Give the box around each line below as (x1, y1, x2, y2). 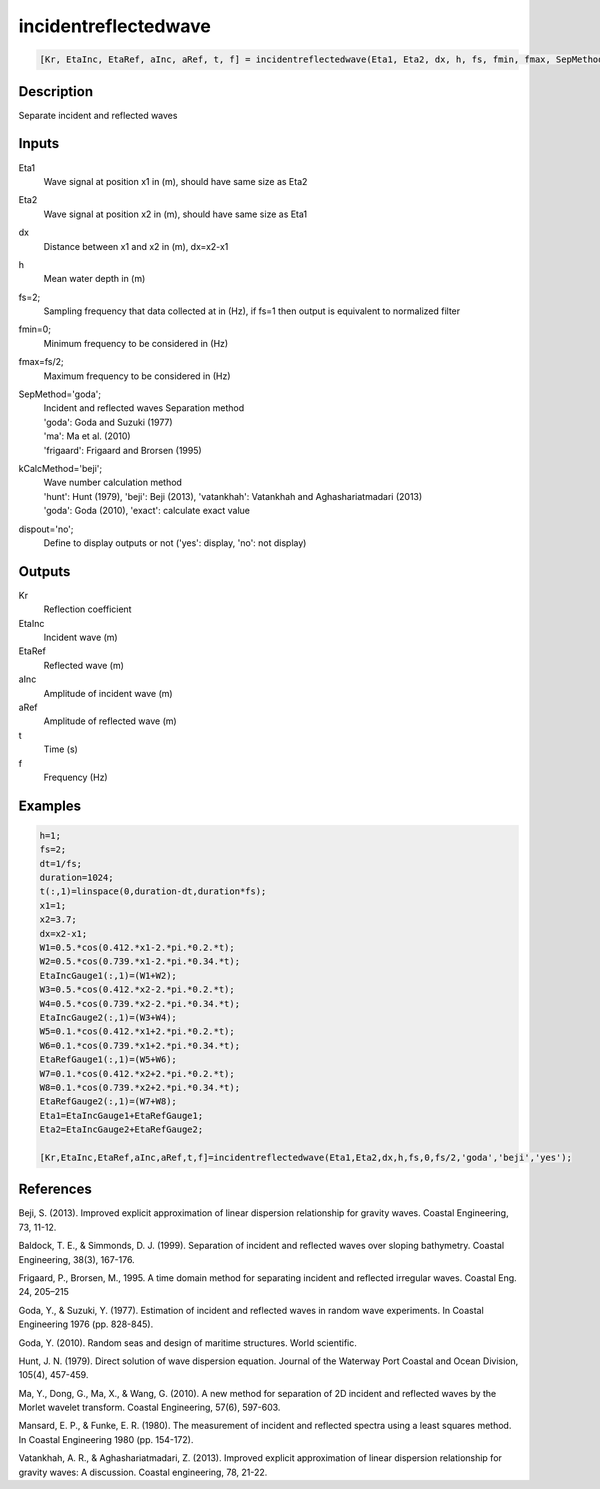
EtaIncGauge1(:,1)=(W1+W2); (39, 970, 177, 981)
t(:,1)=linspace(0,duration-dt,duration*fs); (39, 886, 267, 897)
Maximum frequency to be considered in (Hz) (43, 370, 231, 382)
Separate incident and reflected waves (18, 109, 178, 121)
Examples (18, 797, 82, 814)
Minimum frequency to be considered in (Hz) (43, 337, 229, 349)
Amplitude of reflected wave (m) (43, 715, 177, 727)
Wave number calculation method (43, 476, 182, 489)
